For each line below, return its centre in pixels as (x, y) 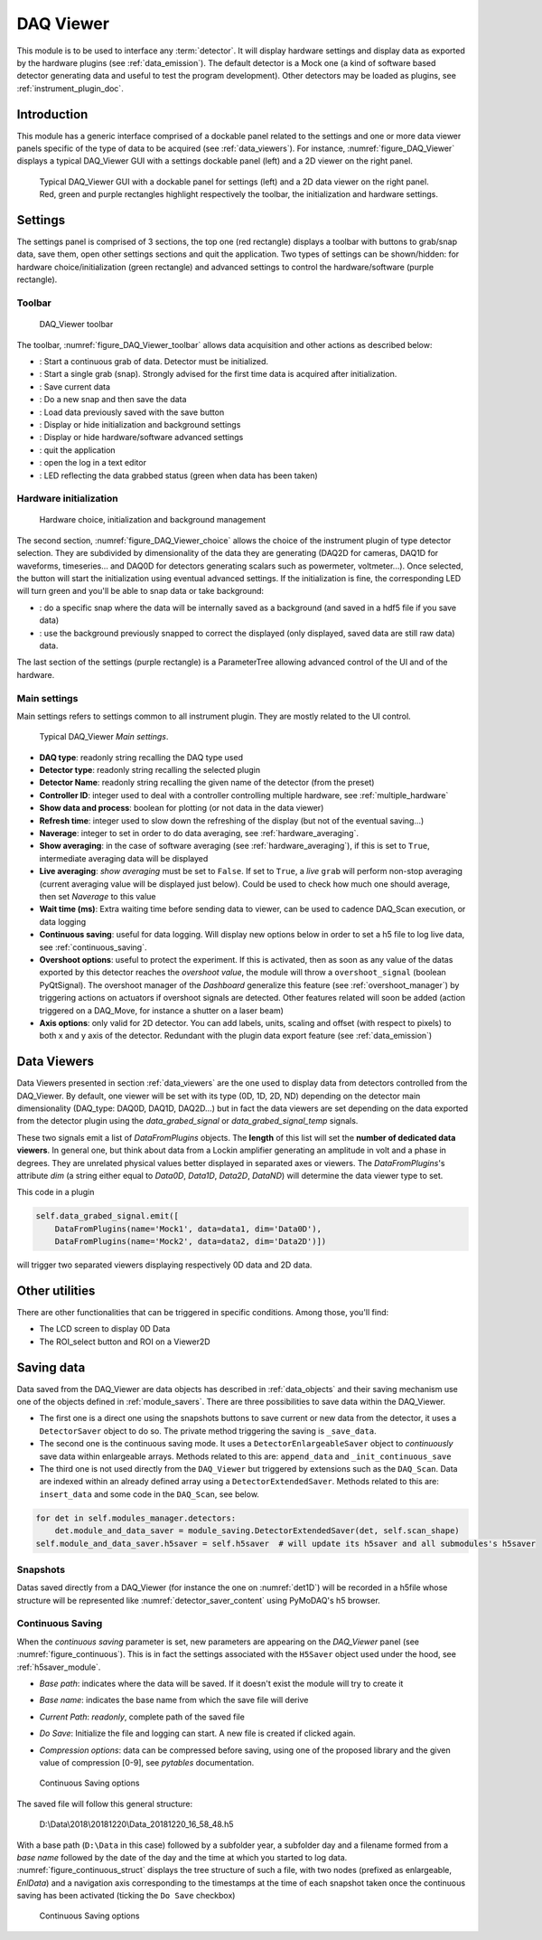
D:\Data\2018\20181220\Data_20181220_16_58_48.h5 (136, 1824)
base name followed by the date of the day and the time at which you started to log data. (182, 1857)
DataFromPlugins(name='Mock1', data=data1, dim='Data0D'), (188, 1229)
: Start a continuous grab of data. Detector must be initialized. (154, 361)
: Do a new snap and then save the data (113, 400)
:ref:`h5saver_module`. (59, 1667)
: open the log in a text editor (93, 463)
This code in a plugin (56, 1192)
